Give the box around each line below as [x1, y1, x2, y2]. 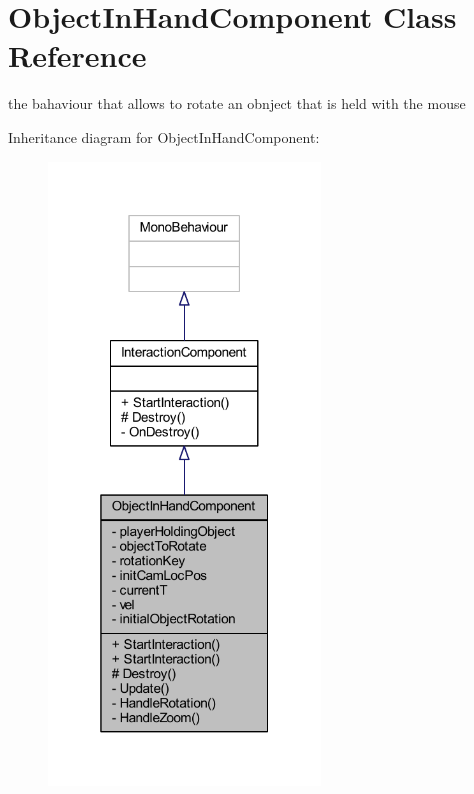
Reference [8, 35, 147, 76]
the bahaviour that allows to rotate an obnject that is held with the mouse [8, 93, 466, 114]
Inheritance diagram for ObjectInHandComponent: [8, 126, 320, 147]
